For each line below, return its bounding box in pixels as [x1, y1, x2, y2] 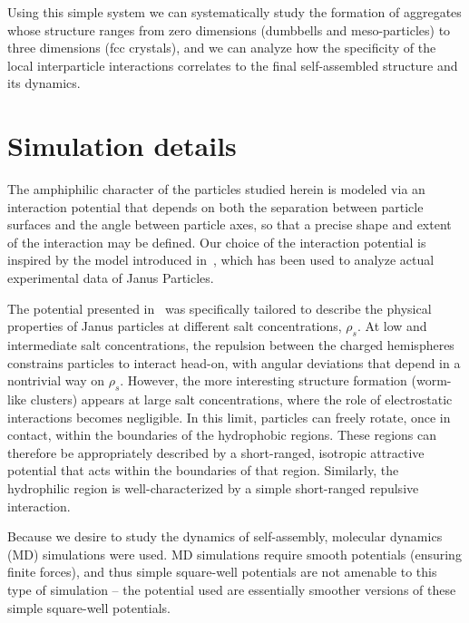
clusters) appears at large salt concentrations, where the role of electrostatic [30, 390, 453, 409]
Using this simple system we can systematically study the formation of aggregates [7, 3, 462, 21]
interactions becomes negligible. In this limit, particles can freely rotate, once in [7, 407, 451, 426]
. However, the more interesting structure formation [120, 371, 407, 390]
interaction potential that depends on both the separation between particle [7, 197, 424, 216]
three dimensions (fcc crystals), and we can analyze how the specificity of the [7, 38, 436, 57]
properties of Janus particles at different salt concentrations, [7, 316, 342, 336]
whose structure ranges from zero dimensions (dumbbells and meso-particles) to [7, 20, 451, 39]
